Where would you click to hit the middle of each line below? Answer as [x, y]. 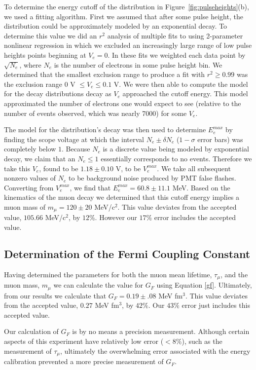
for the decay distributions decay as [58, 93]
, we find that [90, 187]
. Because [76, 149]
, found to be [59, 168]
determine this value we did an [51, 35]
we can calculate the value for [98, 285]
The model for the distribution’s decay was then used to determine [105, 129]
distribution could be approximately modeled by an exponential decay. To [116, 26]
